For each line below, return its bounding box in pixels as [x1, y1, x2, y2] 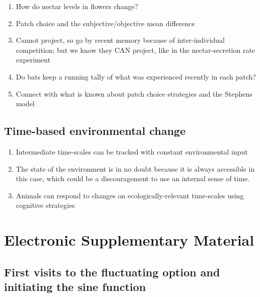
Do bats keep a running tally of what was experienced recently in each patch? [16, 71, 256, 82]
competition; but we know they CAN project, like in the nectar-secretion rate [16, 44, 255, 55]
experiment [16, 54, 50, 65]
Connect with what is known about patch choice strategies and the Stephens [16, 88, 252, 99]
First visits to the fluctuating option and [4, 264, 220, 279]
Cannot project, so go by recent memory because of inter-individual [16, 35, 225, 45]
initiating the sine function [4, 279, 146, 294]
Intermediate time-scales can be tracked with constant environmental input [16, 146, 248, 157]
